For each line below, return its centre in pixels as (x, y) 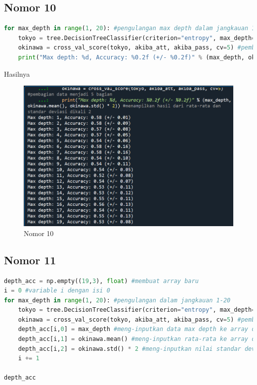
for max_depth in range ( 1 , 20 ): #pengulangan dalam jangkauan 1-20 (117, 300)
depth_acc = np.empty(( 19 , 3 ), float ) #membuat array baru (101, 281)
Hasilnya (17, 73)
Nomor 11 (30, 260)
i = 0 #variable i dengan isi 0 (57, 291)
